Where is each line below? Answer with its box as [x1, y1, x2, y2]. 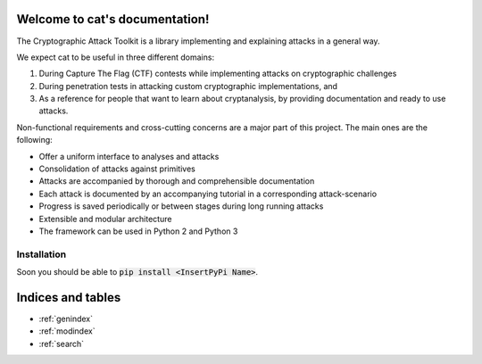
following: [16, 135, 53, 145]
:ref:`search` [38, 338, 85, 349]
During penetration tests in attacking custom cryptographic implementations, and [38, 80, 338, 91]
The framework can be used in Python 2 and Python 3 [38, 226, 238, 236]
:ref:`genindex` [38, 313, 94, 325]
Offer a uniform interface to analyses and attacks [38, 151, 220, 161]
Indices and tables [16, 290, 121, 305]
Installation [16, 248, 67, 261]
